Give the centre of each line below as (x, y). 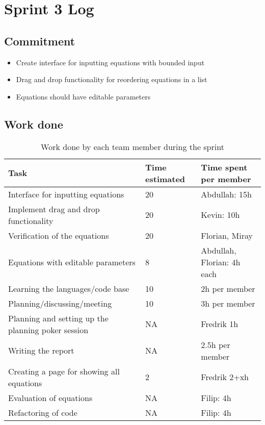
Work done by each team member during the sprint (132, 146)
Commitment (40, 41)
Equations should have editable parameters (83, 96)
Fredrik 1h (220, 324)
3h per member (228, 303)
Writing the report (41, 351)
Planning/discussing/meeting (60, 303)
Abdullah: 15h (226, 194)
